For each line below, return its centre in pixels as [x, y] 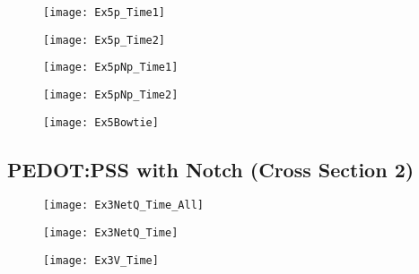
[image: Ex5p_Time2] [105, 40]
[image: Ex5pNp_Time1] [111, 68]
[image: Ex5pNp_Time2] [111, 94]
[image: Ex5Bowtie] [101, 122]
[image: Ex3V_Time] [101, 260]
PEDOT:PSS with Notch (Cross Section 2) [211, 169]
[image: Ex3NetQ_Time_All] [123, 205]
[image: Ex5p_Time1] [105, 13]
